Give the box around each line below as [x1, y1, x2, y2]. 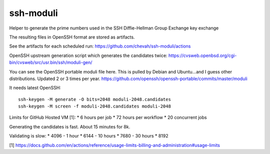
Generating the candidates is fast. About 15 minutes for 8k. [9, 123, 130, 129]
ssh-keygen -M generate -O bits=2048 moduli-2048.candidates [18, 96, 171, 102]
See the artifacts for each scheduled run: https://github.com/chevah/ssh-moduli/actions [9, 43, 191, 49]
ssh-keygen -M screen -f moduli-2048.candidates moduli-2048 [18, 103, 171, 109]
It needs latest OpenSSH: [9, 85, 61, 91]
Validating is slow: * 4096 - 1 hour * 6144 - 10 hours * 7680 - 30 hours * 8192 [9, 133, 168, 139]
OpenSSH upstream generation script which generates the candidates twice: [9, 52, 167, 58]
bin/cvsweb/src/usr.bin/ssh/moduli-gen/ [9, 59, 92, 65]
